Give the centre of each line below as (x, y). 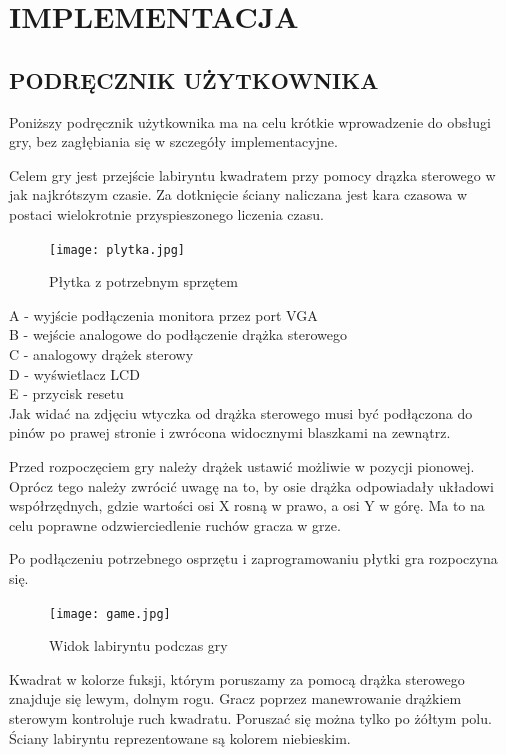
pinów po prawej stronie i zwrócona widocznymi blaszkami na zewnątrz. (230, 432)
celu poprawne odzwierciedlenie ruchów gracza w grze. (175, 524)
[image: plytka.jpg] (117, 249)
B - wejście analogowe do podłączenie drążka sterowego (178, 334)
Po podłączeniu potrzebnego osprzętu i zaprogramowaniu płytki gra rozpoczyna (253, 558)
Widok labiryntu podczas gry (138, 645)
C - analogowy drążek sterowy (101, 353)
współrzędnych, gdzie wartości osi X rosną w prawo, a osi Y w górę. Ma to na (247, 505)
